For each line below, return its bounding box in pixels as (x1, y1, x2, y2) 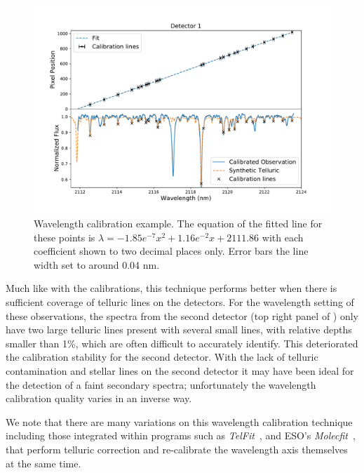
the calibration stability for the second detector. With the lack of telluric (6, 349, 318, 364)
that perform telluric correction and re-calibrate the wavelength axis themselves (6, 441, 348, 456)
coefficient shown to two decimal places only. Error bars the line (34, 244, 309, 258)
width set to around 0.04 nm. (34, 257, 160, 272)
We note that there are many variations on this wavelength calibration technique (6, 414, 353, 429)
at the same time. (6, 455, 81, 470)
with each (262, 229, 304, 244)
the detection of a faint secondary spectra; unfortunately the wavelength (6, 377, 316, 392)
